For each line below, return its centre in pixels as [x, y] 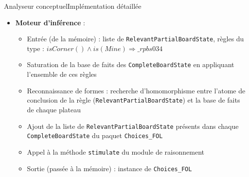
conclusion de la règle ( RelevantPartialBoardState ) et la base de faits [133, 100]
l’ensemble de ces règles [62, 74]
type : [36, 48]
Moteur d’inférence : [50, 22]
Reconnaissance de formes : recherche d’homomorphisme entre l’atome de [136, 90]
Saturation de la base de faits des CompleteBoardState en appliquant [131, 64]
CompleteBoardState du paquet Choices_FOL [95, 135]
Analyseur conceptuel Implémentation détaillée [73, 6]
